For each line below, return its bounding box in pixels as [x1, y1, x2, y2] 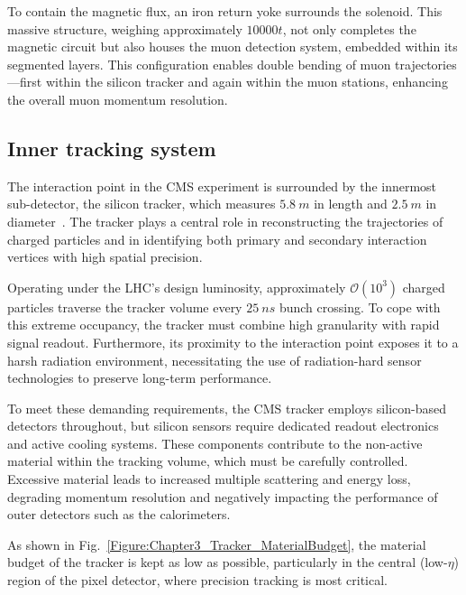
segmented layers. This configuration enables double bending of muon [7, 54, 391, 73]
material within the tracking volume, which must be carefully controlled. [7, 451, 408, 470]
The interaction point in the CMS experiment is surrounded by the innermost [7, 176, 437, 195]
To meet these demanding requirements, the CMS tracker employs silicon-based [7, 398, 446, 417]
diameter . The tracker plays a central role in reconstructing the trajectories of [7, 211, 443, 230]
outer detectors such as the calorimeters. [7, 505, 231, 524]
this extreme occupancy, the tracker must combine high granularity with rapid [7, 315, 440, 334]
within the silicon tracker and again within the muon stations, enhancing [45, 72, 448, 91]
